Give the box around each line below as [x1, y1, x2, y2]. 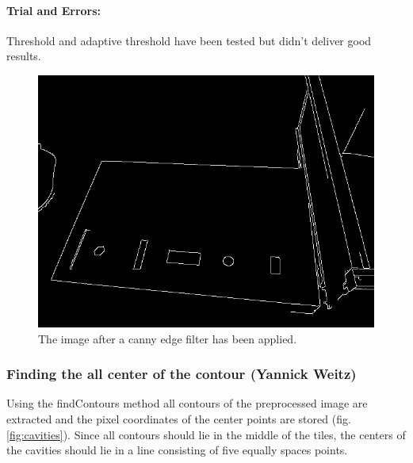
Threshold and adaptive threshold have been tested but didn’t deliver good [6, 32, 372, 48]
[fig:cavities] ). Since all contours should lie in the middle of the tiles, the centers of [6, 426, 406, 442]
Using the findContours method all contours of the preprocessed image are [6, 395, 368, 411]
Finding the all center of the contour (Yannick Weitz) [6, 364, 357, 384]
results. [6, 48, 41, 64]
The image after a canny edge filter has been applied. [38, 330, 297, 346]
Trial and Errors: [6, 2, 101, 18]
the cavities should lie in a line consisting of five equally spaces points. [6, 442, 348, 458]
